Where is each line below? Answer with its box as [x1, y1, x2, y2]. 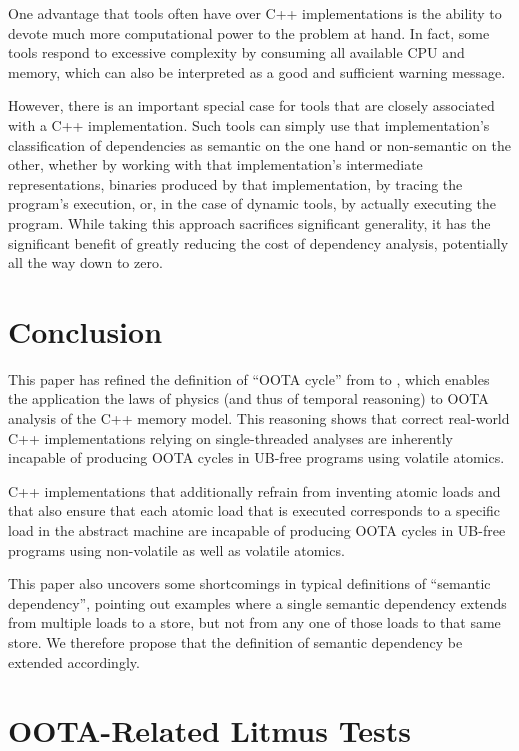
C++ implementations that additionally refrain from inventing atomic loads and [8, 480, 501, 501]
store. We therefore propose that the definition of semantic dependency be [8, 631, 463, 652]
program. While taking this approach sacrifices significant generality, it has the [8, 212, 491, 233]
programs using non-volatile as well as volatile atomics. [8, 539, 345, 560]
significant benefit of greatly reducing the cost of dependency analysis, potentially [8, 232, 509, 253]
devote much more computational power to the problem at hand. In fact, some [8, 22, 490, 43]
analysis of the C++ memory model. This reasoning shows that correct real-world [8, 408, 510, 429]
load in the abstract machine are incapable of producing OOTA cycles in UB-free [8, 520, 506, 540]
